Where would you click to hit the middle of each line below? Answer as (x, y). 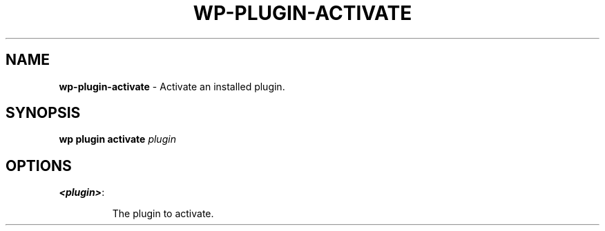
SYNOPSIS (43, 113)
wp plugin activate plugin (117, 139)
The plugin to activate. (163, 214)
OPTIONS (39, 165)
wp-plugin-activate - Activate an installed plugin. (172, 86)
